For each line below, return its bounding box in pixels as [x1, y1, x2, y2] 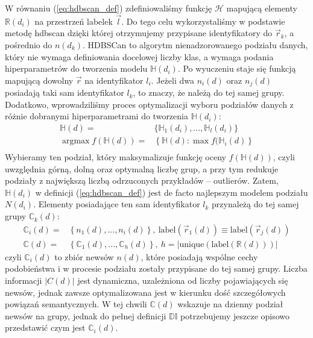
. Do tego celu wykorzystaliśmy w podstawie [121, 14, 285, 27]
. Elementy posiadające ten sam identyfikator [33, 198, 200, 210]
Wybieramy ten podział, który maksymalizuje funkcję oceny [5, 151, 226, 163]
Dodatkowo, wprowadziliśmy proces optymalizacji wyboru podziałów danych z [5, 98, 294, 110]
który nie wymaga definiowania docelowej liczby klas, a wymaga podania [5, 50, 274, 63]
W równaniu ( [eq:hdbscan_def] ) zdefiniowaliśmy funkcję [5, 2, 212, 14]
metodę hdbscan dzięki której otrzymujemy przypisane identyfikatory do [5, 27, 273, 39]
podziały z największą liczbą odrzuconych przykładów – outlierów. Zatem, [5, 174, 279, 187]
